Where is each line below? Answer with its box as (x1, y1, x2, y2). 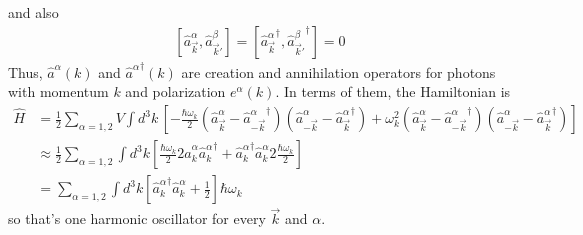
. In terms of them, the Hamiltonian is (275, 81, 511, 102)
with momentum (8, 81, 109, 102)
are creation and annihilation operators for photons (181, 61, 496, 82)
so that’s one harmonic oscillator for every (8, 208, 266, 229)
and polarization (125, 81, 226, 102)
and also (8, 2, 59, 22)
